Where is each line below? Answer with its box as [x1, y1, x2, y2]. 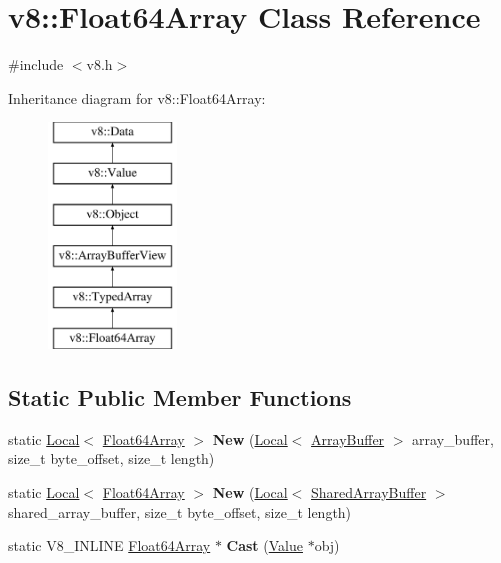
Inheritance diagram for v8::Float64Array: [8, 87, 266, 108]
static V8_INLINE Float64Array [8, 535, 211, 556]
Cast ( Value [226, 535, 303, 556]
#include [8, 54, 64, 75]
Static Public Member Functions [8, 382, 352, 413]
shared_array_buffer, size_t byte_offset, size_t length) [8, 501, 352, 522]
